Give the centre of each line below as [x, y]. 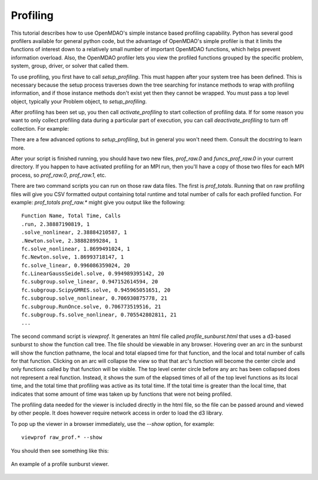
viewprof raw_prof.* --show [62, 438]
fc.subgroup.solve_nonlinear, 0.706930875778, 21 [95, 298]
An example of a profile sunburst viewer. [60, 464]
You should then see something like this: [60, 451]
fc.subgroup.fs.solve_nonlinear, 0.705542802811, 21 [99, 315]
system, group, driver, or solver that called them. [70, 66]
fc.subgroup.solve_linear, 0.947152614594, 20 [90, 282]
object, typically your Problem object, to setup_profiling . [79, 101]
